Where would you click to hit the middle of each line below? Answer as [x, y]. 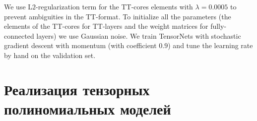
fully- [219, 26]
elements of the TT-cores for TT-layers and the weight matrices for [106, 26]
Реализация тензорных [77, 89]
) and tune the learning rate [210, 45]
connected [19, 35]
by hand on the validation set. [50, 55]
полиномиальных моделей [88, 108]
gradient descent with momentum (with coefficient [80, 45]
